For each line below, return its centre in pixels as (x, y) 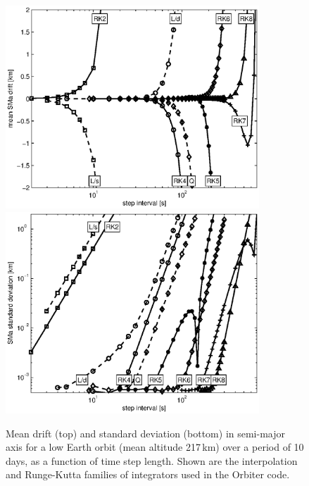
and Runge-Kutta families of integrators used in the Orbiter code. (148, 474)
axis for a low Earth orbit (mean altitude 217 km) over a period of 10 (155, 447)
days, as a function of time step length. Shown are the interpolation (152, 460)
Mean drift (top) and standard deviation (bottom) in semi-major (145, 433)
